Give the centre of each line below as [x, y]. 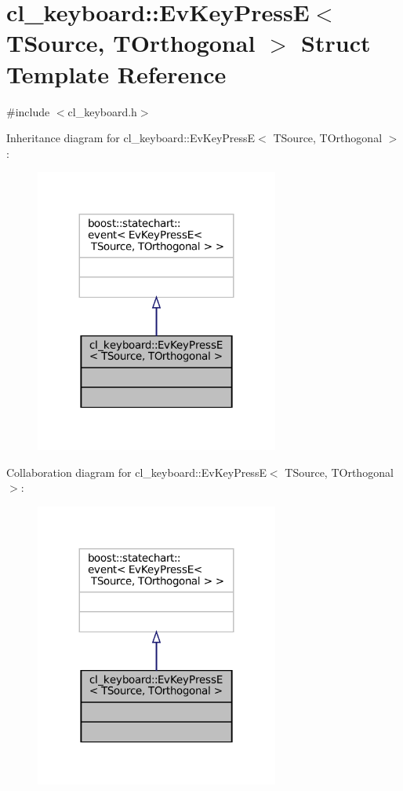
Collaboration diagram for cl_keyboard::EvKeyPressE [136, 472]
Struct [336, 43]
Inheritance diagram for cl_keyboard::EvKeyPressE [131, 138]
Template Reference [116, 73]
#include [28, 111]
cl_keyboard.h [102, 111]
